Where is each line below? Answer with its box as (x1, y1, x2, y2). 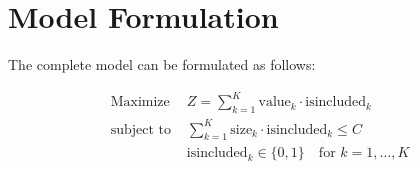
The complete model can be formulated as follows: (8, 54, 316, 75)
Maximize (110, 95, 170, 110)
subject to (110, 122, 172, 137)
